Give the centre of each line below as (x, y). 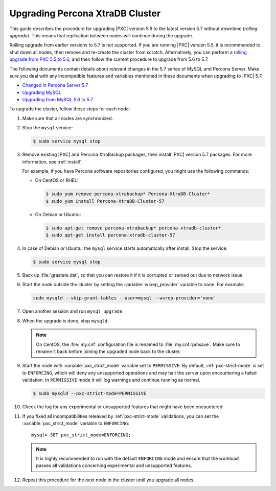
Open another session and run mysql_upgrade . (73, 311)
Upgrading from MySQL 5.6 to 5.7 (58, 100)
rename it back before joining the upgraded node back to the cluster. (108, 351)
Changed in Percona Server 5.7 (55, 85)
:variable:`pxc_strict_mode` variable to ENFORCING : (76, 423)
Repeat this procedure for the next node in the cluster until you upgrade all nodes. (109, 480)
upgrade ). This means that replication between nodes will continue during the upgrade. (101, 35)
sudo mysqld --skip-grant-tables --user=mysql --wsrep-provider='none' (125, 298)
